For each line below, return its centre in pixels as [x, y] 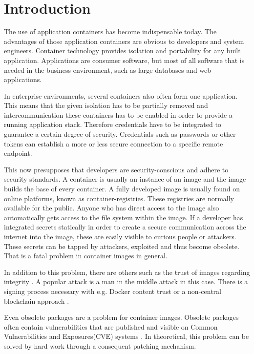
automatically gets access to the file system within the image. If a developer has [124, 217]
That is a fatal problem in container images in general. [86, 256]
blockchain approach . [37, 301]
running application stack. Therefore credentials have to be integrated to [113, 124]
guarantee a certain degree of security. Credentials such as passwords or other [120, 134]
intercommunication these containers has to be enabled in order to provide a [118, 115]
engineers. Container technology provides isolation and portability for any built [122, 51]
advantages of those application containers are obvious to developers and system [124, 41]
